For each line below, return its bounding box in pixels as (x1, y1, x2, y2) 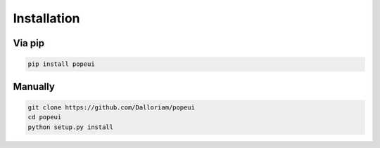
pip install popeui (27, 60, 95, 68)
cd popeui (27, 113, 62, 121)
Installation (13, 11, 80, 26)
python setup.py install (27, 123, 114, 131)
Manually (13, 81, 56, 93)
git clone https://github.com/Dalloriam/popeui (27, 103, 195, 112)
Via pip (13, 37, 45, 49)
